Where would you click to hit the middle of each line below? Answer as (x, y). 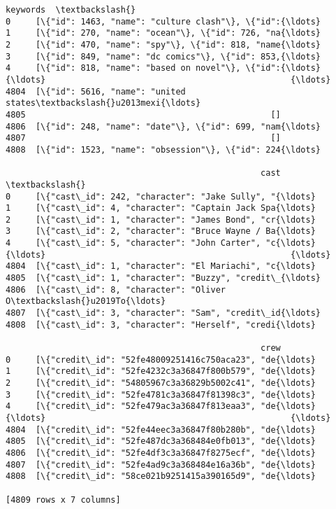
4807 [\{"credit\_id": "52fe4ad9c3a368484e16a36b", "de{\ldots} (161, 465)
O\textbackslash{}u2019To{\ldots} (86, 301)
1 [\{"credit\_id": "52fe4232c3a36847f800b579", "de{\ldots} (161, 371)
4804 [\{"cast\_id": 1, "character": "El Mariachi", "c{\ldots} (161, 266)
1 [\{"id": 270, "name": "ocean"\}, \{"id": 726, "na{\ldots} (163, 33)
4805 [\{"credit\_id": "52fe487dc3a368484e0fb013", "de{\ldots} (161, 441)
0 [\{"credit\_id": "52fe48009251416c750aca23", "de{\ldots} (161, 360)
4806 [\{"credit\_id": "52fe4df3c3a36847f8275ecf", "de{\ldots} (161, 453)
